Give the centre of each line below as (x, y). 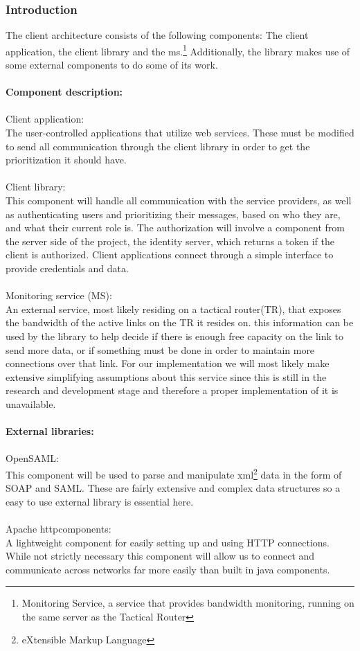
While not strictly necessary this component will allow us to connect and (160, 556)
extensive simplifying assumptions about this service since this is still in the (166, 376)
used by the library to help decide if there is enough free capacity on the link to (174, 336)
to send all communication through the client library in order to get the (158, 146)
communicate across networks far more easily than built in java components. (168, 569)
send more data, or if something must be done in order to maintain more (160, 349)
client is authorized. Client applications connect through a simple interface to (170, 255)
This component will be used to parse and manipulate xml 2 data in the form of (174, 473)
